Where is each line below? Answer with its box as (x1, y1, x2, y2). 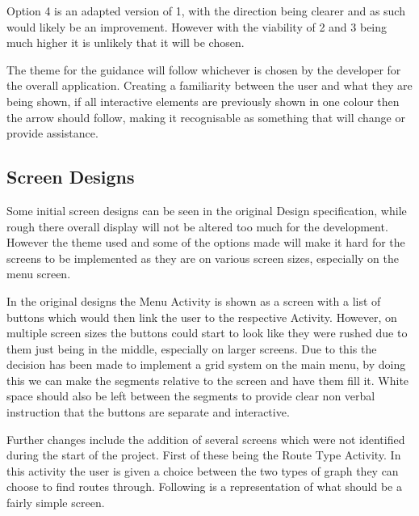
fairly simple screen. (6, 494, 105, 511)
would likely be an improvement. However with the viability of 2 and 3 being (6, 18, 388, 35)
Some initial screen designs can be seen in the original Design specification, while (6, 201, 407, 218)
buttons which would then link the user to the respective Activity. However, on (6, 308, 397, 325)
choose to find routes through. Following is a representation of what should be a (6, 478, 402, 495)
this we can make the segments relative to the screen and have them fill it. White (6, 371, 409, 388)
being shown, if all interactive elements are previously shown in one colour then (6, 92, 400, 109)
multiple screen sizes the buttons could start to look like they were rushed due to (6, 324, 408, 341)
